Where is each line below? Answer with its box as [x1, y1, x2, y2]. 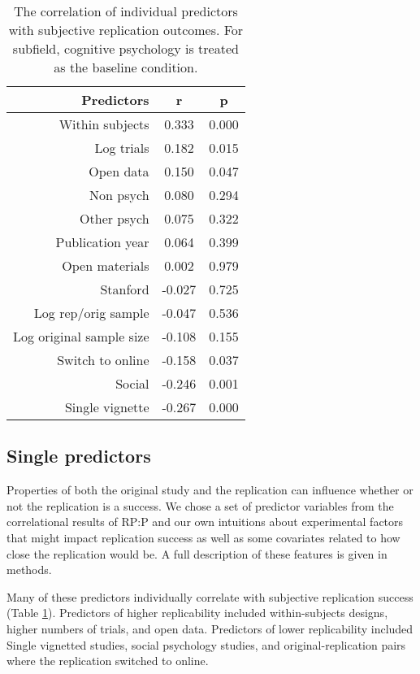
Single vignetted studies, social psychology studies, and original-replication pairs [6, 636, 406, 653]
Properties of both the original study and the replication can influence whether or [6, 481, 414, 498]
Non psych [89, 185, 149, 204]
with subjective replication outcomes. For [8, 20, 244, 39]
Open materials [62, 256, 149, 275]
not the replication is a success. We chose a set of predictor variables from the [6, 497, 394, 514]
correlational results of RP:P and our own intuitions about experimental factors [6, 513, 404, 530]
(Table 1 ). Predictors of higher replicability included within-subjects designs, [6, 604, 388, 621]
